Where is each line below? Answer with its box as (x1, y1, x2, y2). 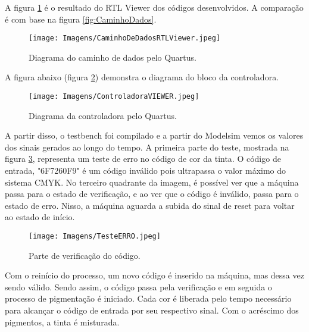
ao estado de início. (5, 211, 75, 223)
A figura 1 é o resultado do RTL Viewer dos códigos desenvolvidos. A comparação (5, 1, 304, 13)
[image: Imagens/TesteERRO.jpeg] (29, 232, 161, 241)
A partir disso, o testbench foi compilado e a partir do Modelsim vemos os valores (5, 129, 304, 142)
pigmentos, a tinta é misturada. (5, 315, 120, 328)
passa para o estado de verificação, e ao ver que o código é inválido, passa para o (5, 187, 299, 200)
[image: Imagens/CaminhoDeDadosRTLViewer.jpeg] (29, 34, 221, 43)
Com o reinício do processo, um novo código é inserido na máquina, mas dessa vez (5, 269, 304, 281)
